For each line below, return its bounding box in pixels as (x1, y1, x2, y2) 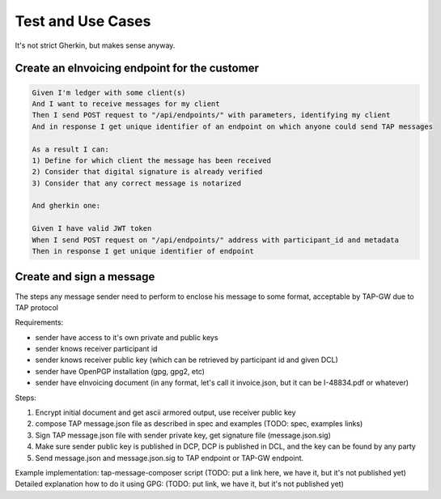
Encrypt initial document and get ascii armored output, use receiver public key (35, 407, 296, 417)
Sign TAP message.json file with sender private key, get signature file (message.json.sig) (35, 430, 332, 440)
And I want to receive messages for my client (32, 99, 220, 109)
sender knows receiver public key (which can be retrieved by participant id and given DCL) (35, 355, 339, 365)
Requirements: (15, 318, 64, 327)
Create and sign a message (15, 270, 155, 284)
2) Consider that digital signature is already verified (32, 167, 263, 177)
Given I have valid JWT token (32, 224, 152, 233)
